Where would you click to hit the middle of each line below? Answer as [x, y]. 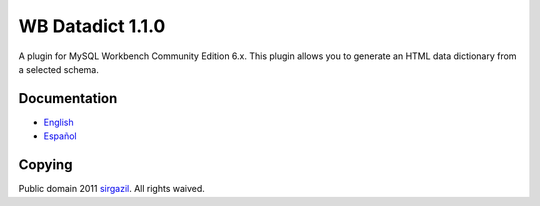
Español [60, 136]
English [58, 122]
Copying [45, 165]
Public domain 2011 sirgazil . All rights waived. [111, 189]
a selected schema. [59, 69]
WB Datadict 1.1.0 [92, 26]
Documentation [68, 98]
